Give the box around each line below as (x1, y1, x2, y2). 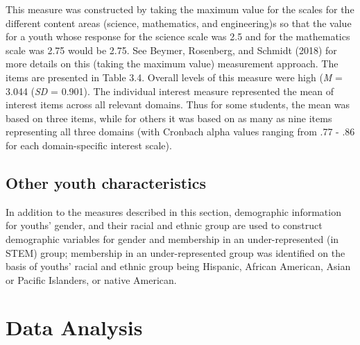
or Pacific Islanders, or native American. (6, 272, 177, 287)
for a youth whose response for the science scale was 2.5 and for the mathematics (6, 29, 350, 44)
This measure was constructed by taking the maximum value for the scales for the (6, 2, 354, 16)
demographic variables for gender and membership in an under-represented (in (6, 231, 339, 246)
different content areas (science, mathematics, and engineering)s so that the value (6, 15, 352, 30)
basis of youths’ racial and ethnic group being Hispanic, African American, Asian (6, 259, 351, 274)
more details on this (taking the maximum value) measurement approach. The (6, 56, 338, 71)
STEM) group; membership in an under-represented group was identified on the (6, 245, 345, 260)
